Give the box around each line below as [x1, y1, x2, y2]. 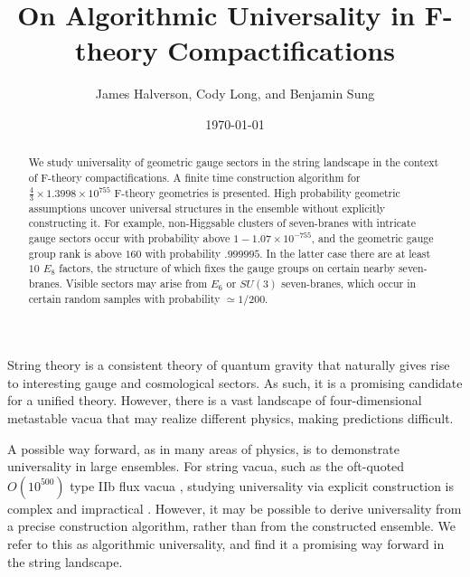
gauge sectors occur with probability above [28, 231, 230, 246]
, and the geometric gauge [311, 231, 434, 246]
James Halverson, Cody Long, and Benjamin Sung [95, 84, 375, 103]
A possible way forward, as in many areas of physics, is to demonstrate [7, 439, 399, 458]
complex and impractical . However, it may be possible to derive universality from [7, 498, 462, 517]
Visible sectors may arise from [65, 275, 208, 290]
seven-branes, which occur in [281, 275, 417, 290]
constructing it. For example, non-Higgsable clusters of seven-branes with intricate [28, 215, 416, 231]
